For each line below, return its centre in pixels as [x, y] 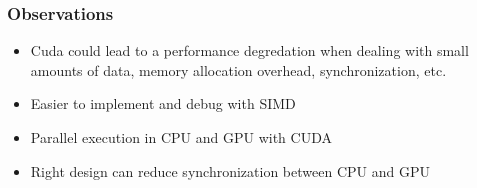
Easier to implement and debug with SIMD [163, 103]
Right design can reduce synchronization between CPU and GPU [230, 170]
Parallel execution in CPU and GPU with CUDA [181, 137]
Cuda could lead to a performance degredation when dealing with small [249, 50]
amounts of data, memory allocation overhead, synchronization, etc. [238, 69]
